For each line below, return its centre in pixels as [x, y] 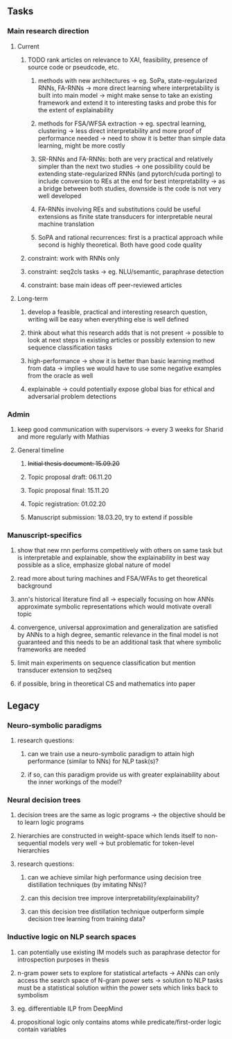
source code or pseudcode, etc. [73, 67]
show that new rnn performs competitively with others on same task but [120, 550]
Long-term [33, 298]
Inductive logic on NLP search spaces [72, 937]
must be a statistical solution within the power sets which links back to [117, 988]
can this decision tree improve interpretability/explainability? [113, 898]
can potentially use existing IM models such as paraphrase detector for [118, 952]
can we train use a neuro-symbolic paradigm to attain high [111, 753]
